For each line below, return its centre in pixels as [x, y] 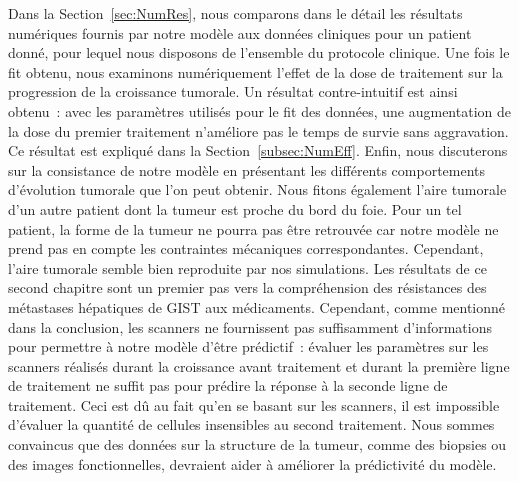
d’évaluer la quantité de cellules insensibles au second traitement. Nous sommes [251, 424]
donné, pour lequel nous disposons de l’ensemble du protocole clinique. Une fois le [259, 52]
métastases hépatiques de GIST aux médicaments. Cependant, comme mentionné [257, 306]
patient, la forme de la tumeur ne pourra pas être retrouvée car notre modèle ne [253, 228]
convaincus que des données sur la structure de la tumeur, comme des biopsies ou [257, 444]
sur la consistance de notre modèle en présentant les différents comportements [247, 169]
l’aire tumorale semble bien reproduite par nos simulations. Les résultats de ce [247, 267]
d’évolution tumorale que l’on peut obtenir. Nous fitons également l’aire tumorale [257, 189]
